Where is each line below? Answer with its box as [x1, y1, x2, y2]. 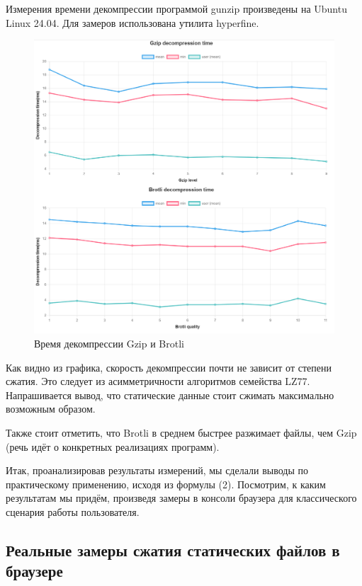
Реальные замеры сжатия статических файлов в [6, 539, 340, 561]
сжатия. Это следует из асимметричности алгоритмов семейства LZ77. [6, 374, 310, 389]
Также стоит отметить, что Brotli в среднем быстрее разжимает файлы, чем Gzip [6, 425, 357, 440]
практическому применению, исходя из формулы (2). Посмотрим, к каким [6, 476, 326, 491]
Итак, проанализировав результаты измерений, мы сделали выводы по [6, 463, 308, 478]
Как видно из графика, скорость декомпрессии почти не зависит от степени [6, 360, 332, 374]
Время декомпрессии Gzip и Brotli [34, 336, 184, 351]
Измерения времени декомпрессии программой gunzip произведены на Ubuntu [6, 1, 347, 16]
